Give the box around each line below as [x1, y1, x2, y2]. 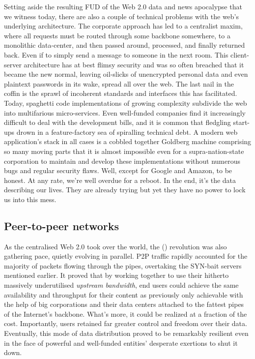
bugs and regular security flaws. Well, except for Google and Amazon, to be [4, 165, 232, 176]
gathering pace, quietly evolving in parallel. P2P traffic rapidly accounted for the [4, 251, 248, 261]
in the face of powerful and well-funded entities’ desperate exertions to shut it [4, 337, 238, 348]
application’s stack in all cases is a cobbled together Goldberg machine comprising [4, 136, 252, 147]
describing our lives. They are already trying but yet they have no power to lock [4, 184, 246, 195]
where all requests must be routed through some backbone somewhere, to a [4, 30, 230, 40]
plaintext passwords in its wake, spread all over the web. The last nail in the [4, 78, 234, 89]
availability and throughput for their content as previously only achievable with [4, 289, 243, 299]
